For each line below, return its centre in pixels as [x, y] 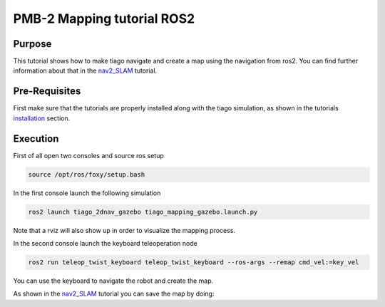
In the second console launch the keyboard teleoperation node [105, 243]
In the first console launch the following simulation [87, 193]
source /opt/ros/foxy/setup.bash [87, 174]
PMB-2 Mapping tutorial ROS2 [104, 19]
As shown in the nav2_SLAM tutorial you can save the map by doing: [114, 294]
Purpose [32, 44]
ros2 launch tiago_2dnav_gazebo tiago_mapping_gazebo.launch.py [143, 212]
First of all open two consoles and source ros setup [88, 155]
